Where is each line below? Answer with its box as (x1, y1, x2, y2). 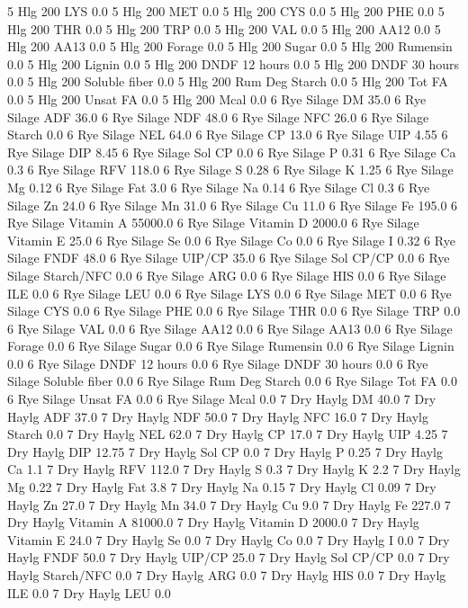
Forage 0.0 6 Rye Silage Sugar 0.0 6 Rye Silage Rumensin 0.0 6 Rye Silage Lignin (7, 336, 454, 355)
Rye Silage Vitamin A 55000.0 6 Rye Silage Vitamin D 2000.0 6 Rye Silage (7, 213, 419, 232)
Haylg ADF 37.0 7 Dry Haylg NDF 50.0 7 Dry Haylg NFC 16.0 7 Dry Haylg (7, 407, 428, 425)
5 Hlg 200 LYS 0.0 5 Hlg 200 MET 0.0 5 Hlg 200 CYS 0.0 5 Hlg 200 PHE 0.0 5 (7, 2, 445, 20)
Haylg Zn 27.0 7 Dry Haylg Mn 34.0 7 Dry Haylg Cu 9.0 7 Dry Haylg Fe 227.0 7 (7, 495, 451, 514)
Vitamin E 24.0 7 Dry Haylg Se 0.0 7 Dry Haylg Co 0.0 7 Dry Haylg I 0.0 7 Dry (7, 530, 450, 549)
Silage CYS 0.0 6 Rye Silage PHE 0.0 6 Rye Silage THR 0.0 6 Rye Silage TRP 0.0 (7, 301, 461, 320)
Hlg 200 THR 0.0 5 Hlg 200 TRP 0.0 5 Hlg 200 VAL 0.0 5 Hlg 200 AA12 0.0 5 (7, 19, 441, 38)
